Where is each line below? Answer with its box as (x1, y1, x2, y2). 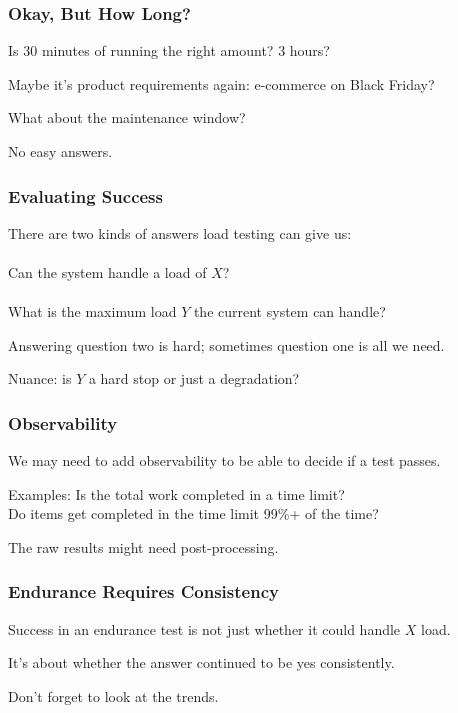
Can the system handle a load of (8, 262, 207, 282)
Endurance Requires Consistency (8, 579, 279, 604)
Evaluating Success (8, 183, 163, 208)
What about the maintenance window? (8, 107, 246, 128)
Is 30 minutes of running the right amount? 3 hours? (8, 40, 330, 61)
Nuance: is (8, 368, 72, 389)
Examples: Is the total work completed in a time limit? (8, 483, 345, 504)
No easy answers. (8, 141, 113, 161)
